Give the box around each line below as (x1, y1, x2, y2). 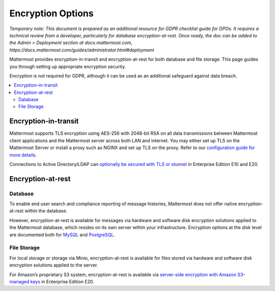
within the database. (24, 208, 68, 214)
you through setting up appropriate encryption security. (9, 63, 126, 69)
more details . (9, 152, 37, 158)
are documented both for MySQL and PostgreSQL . (9, 231, 116, 237)
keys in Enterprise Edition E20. (30, 278, 94, 284)
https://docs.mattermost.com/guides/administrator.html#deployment (9, 46, 154, 53)
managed (9, 278, 30, 284)
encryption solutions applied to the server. (9, 262, 98, 268)
